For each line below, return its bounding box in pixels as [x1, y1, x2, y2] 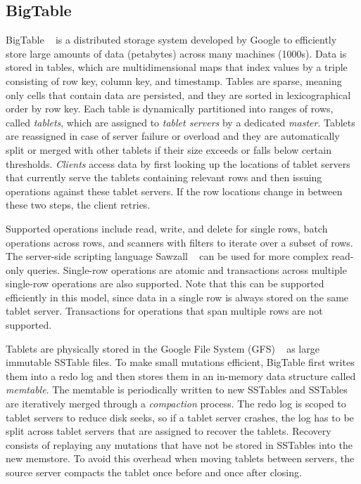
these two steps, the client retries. [6, 197, 151, 212]
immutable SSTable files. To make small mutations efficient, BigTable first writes [6, 355, 355, 369]
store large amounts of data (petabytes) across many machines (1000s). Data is [6, 46, 347, 60]
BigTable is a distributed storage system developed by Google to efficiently [6, 32, 337, 47]
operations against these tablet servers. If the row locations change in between [6, 183, 343, 198]
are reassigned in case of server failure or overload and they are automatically [6, 129, 340, 143]
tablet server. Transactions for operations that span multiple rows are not [6, 303, 323, 318]
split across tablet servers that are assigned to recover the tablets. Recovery [6, 424, 331, 438]
